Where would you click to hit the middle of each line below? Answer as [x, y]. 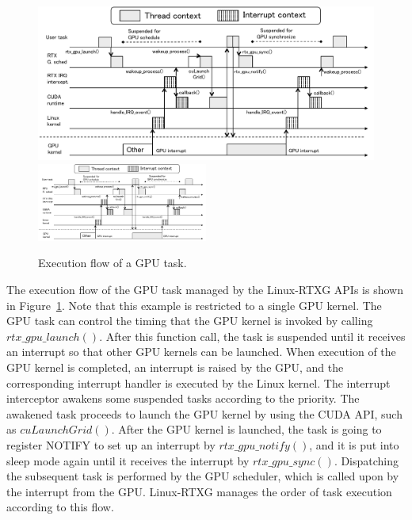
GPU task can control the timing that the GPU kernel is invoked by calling [190, 321]
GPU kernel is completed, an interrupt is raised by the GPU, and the [175, 367]
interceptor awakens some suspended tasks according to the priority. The [183, 398]
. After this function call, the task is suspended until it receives [252, 336]
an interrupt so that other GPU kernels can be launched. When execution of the [201, 352]
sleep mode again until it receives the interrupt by [128, 460]
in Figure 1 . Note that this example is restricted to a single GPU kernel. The [194, 305]
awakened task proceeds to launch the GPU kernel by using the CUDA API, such [204, 413]
